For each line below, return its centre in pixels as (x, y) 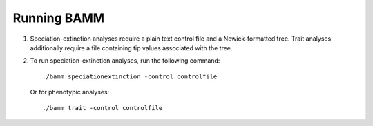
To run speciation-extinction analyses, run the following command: (125, 61)
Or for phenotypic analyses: (70, 92)
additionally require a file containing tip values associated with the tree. (131, 48)
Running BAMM (59, 18)
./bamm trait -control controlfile (103, 108)
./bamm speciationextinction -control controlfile (130, 76)
